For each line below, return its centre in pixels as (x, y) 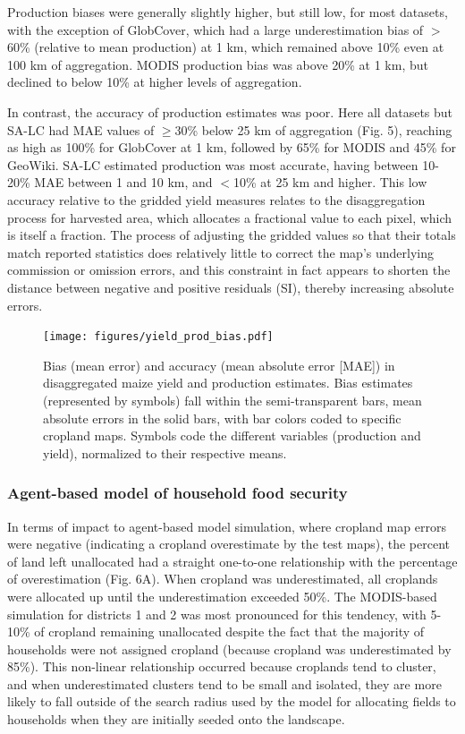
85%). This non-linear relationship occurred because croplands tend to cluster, (222, 666)
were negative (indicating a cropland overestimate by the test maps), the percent (229, 544)
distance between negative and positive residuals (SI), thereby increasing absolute (231, 287)
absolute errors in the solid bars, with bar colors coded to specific (222, 418)
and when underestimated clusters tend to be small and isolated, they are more (224, 683)
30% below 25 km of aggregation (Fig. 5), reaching (313, 129)
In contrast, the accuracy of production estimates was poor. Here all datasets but (230, 111)
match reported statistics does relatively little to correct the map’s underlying (220, 252)
